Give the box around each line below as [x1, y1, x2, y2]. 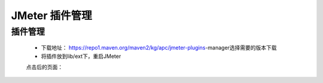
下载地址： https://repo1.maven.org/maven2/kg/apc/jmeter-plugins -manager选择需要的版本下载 [41, 44, 278, 51]
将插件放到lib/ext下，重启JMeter [41, 53, 121, 60]
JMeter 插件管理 [11, 9, 92, 22]
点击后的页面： [26, 63, 63, 70]
